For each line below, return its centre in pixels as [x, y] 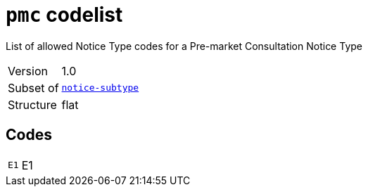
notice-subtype [100, 88]
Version [28, 71]
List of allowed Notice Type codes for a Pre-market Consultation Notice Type [184, 46]
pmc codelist [64, 15]
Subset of [33, 88]
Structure [32, 104]
